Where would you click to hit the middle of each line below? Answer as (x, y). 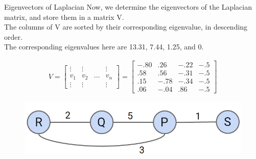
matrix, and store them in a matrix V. (64, 17)
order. (13, 36)
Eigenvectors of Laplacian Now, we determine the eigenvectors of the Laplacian (128, 7)
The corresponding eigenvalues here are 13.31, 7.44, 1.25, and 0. (104, 47)
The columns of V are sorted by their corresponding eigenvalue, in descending (126, 27)
